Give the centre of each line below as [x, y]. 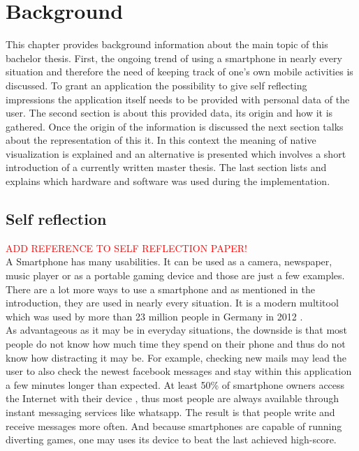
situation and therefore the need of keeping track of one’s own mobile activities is [179, 72]
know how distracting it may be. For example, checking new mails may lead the [176, 357]
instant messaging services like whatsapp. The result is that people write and [170, 412]
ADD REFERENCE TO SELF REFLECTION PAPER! [126, 247]
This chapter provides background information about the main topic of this [167, 44]
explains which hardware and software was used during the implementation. [168, 181]
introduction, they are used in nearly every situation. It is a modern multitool [172, 303]
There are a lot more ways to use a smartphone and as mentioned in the [160, 289]
